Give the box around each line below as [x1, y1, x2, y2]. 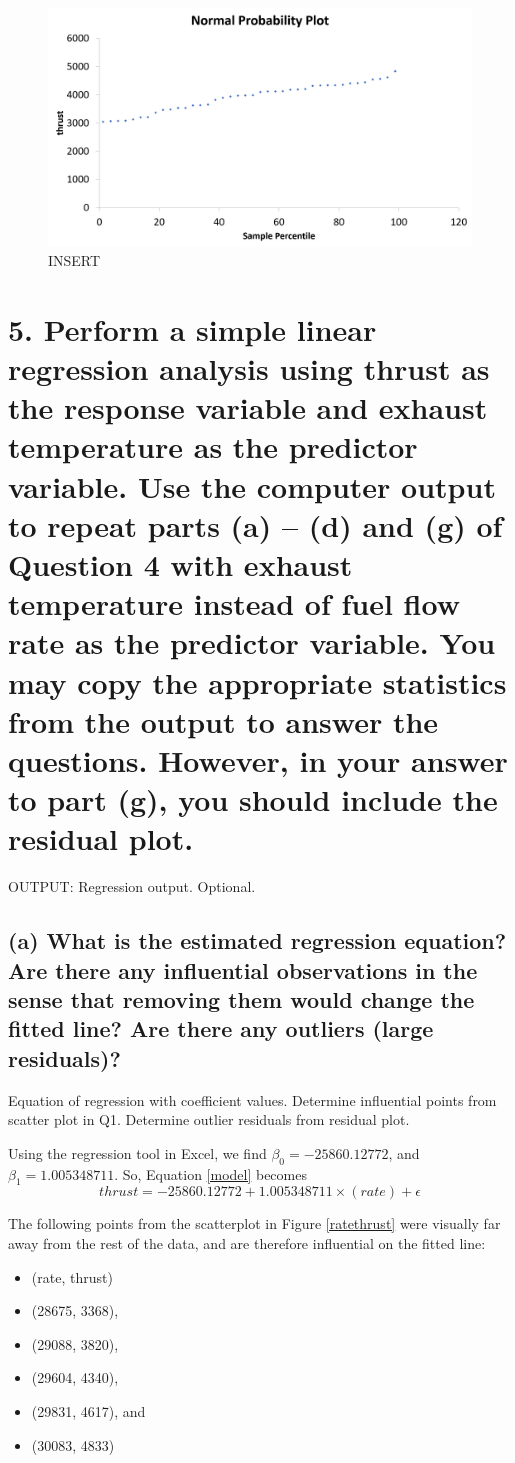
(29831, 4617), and [31, 1400, 146, 1421]
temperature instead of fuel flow [8, 583, 460, 624]
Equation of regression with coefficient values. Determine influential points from [8, 1089, 497, 1110]
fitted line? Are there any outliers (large [8, 1013, 434, 1044]
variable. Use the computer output [8, 465, 496, 506]
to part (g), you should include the [8, 779, 498, 820]
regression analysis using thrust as [8, 348, 490, 389]
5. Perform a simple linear [8, 308, 377, 349]
